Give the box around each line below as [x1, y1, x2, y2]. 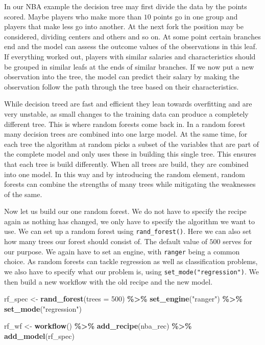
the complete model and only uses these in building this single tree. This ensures [4, 148, 256, 159]
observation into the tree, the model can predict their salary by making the [4, 71, 239, 82]
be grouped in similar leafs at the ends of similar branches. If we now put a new [4, 61, 254, 72]
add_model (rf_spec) [4, 331, 75, 341]
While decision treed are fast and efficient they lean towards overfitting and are [4, 98, 252, 109]
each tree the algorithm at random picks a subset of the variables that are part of [4, 138, 259, 149]
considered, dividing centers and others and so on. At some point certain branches [4, 31, 261, 41]
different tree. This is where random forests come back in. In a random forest [4, 118, 246, 129]
